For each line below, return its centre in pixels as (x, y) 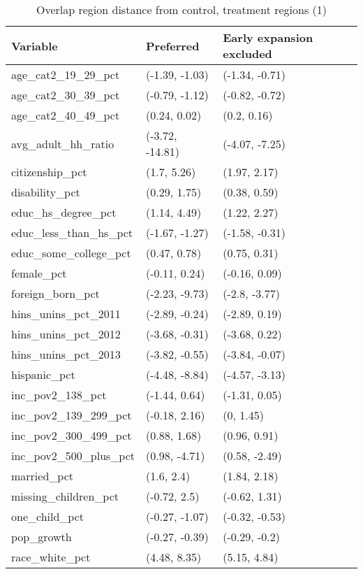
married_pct (42, 476)
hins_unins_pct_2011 (66, 314)
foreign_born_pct (55, 293)
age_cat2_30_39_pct (66, 95)
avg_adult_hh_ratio (63, 143)
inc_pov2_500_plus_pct (73, 455)
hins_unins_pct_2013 (66, 354)
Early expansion (268, 37)
